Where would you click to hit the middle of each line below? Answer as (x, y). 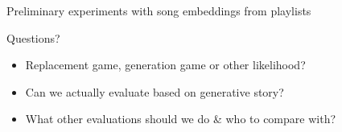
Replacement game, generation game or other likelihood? (165, 65)
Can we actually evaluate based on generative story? (155, 91)
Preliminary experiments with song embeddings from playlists (159, 10)
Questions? (33, 37)
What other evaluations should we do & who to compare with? (181, 119)
